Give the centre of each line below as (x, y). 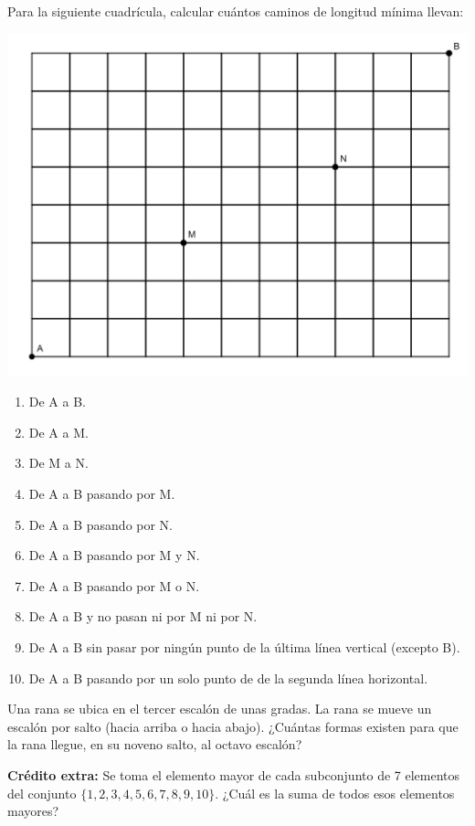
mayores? (33, 811)
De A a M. (58, 432)
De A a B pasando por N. (101, 524)
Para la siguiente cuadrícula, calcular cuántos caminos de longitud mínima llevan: (236, 11)
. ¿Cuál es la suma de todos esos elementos (335, 793)
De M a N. (58, 463)
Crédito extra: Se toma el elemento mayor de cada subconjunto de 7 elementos (234, 774)
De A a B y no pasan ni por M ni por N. (143, 616)
